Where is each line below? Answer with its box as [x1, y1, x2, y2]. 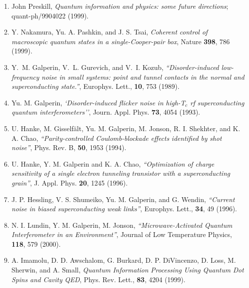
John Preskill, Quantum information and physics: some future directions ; [11, 1, 229, 11]
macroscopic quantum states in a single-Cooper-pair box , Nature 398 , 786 [11, 36, 230, 46]
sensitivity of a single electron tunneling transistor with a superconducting [11, 168, 230, 178]
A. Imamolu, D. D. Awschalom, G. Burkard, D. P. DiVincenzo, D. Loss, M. [11, 255, 236, 265]
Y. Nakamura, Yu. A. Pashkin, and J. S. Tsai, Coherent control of [11, 27, 208, 37]
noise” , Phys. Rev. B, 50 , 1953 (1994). [11, 142, 127, 152]
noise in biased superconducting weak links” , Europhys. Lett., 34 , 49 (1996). [11, 203, 237, 214]
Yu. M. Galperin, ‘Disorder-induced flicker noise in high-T [11, 97, 185, 107]
